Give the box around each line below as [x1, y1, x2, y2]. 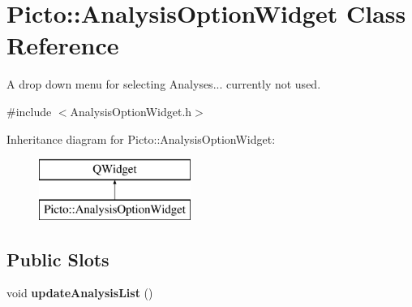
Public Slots [6, 246, 109, 271]
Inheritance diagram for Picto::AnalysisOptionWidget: [6, 130, 276, 147]
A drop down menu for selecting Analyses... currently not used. [6, 76, 321, 93]
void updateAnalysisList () [6, 284, 153, 301]
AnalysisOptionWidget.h [70, 102, 192, 119]
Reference [6, 28, 119, 62]
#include [6, 102, 52, 119]
